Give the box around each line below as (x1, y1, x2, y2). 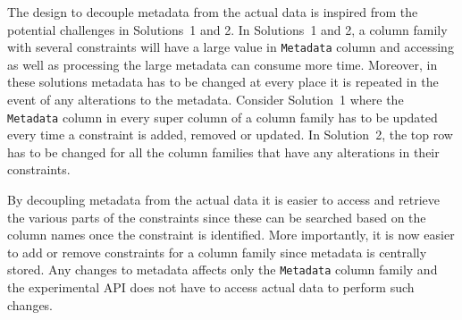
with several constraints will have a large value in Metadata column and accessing (7, 38, 454, 56)
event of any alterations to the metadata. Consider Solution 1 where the (7, 90, 404, 109)
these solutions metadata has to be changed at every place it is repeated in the (7, 72, 439, 91)
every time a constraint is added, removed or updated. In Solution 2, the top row (7, 125, 453, 144)
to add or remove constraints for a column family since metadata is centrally (7, 242, 427, 261)
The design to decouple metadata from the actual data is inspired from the (7, 3, 418, 21)
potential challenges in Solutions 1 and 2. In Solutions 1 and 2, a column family (7, 20, 448, 38)
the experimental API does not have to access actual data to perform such (7, 278, 415, 297)
